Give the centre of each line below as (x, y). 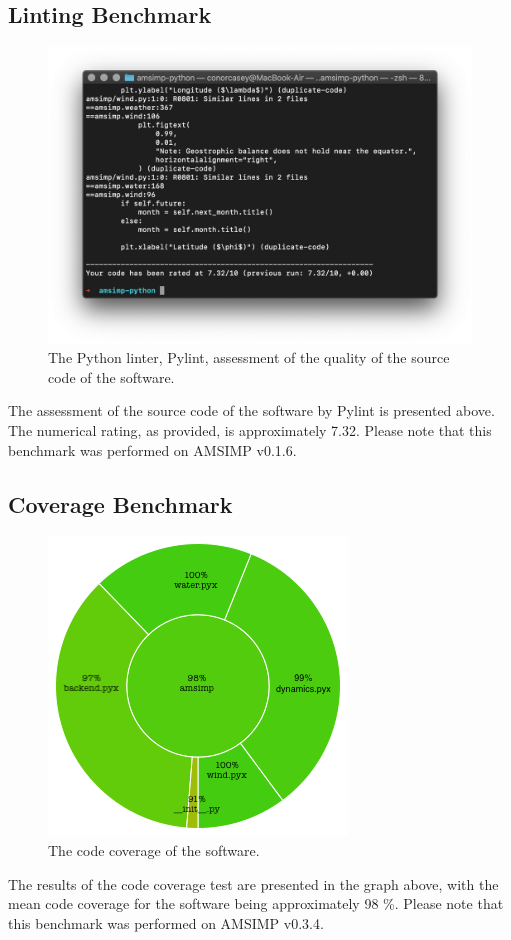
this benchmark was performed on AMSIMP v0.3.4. (166, 922)
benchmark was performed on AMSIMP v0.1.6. (152, 449)
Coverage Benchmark (120, 503)
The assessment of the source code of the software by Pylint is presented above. (251, 410)
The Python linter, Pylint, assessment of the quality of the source (249, 357)
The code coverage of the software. (154, 850)
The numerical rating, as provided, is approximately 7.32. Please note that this (250, 430)
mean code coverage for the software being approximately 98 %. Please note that (256, 903)
